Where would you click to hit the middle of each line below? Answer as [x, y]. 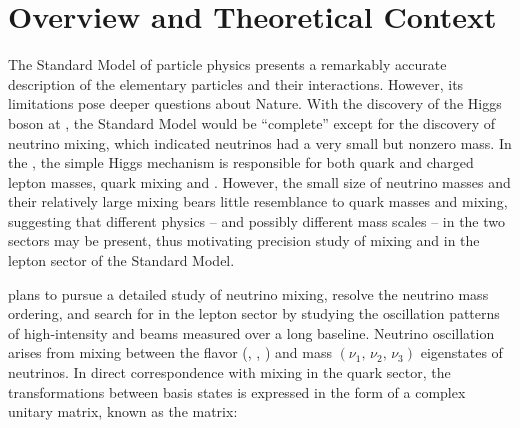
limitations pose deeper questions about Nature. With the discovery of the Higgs [255, 103]
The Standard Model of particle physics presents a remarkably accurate [227, 64]
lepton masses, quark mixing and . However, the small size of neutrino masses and [259, 181]
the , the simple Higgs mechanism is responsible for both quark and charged [241, 162]
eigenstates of [461, 352]
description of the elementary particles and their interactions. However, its [236, 83]
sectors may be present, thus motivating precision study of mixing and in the [244, 240]
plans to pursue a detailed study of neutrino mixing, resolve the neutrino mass [248, 293]
